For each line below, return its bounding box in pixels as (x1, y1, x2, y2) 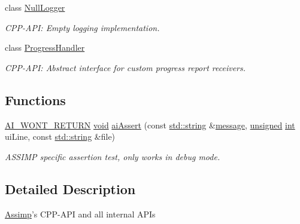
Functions (5, 90, 66, 109)
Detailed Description (5, 179, 136, 198)
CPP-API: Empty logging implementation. (5, 21, 160, 33)
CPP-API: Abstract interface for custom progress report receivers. (5, 61, 246, 73)
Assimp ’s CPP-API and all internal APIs (5, 207, 156, 220)
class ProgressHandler (5, 41, 85, 54)
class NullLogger (5, 1, 65, 13)
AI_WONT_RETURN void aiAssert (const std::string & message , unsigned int (5, 118, 295, 131)
